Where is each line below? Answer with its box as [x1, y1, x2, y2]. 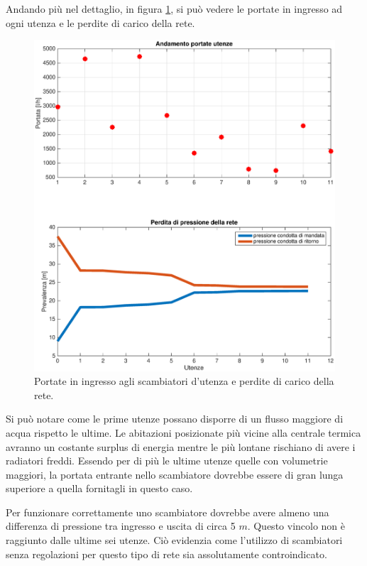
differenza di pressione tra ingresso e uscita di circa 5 [6, 518, 236, 533]
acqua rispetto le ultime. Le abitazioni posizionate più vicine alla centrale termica [6, 425, 361, 440]
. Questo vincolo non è [247, 518, 346, 533]
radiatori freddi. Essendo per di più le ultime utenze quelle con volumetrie [6, 453, 328, 468]
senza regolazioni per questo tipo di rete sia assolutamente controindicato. [6, 546, 327, 561]
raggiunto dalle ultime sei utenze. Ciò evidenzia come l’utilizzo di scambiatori [6, 533, 343, 548]
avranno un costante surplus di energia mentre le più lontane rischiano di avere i [6, 439, 356, 454]
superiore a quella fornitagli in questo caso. [6, 481, 193, 496]
